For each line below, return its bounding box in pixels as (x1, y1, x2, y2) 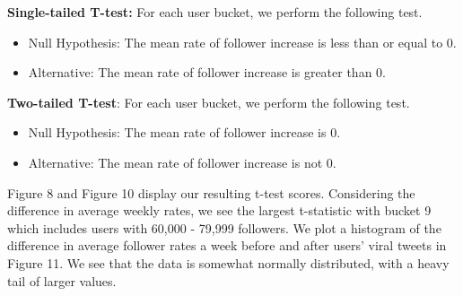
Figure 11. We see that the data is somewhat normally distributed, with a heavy (7, 253, 450, 272)
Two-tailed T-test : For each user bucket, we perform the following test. (7, 92, 410, 111)
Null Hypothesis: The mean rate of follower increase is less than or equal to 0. (28, 32, 457, 51)
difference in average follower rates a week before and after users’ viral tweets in (7, 236, 447, 255)
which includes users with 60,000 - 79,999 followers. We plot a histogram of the (7, 218, 441, 237)
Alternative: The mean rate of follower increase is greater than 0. (28, 63, 386, 82)
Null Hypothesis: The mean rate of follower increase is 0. (28, 123, 341, 142)
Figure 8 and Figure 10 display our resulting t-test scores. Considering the (7, 183, 415, 202)
